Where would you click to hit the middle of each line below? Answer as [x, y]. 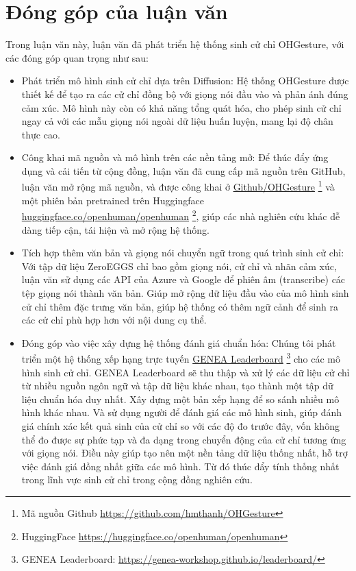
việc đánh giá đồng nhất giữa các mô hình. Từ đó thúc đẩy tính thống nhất [180, 466]
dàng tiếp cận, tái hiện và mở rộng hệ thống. [116, 229]
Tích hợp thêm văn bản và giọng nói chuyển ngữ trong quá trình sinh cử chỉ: [183, 253]
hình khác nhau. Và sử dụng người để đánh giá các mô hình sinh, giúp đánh [182, 412]
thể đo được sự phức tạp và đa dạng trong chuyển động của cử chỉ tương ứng [184, 439]
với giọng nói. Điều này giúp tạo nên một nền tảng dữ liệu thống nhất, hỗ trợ [185, 453]
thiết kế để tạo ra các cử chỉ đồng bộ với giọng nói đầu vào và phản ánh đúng [185, 94]
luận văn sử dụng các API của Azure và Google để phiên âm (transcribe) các [183, 279]
